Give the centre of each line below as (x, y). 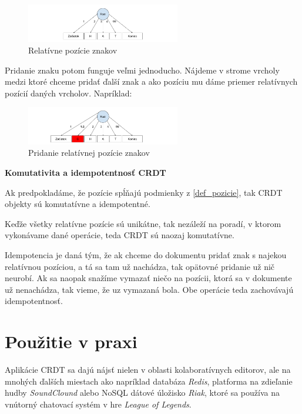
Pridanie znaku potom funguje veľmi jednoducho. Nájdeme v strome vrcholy (142, 70)
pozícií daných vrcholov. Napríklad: (68, 93)
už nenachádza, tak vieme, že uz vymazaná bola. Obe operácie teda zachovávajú (149, 289)
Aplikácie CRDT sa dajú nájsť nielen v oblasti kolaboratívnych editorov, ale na (148, 370)
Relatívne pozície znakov (73, 50)
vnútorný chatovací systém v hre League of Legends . (98, 404)
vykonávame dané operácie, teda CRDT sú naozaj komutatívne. (120, 235)
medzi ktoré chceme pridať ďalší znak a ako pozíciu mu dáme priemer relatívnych (151, 81)
